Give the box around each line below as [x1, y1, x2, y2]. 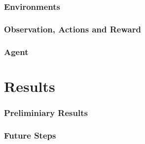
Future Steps [4, 129, 56, 141]
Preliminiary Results [4, 106, 88, 118]
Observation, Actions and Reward [4, 23, 141, 35]
